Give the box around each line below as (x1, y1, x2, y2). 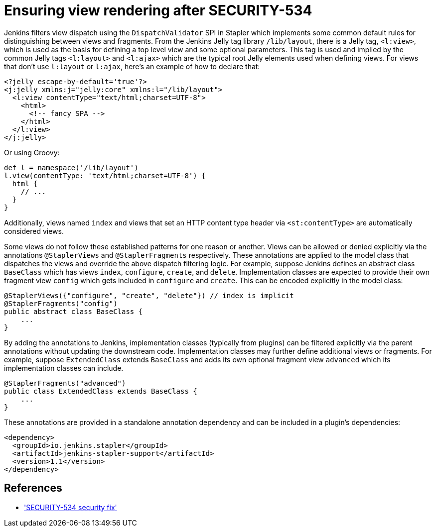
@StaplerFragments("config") (4, 299, 118, 308)
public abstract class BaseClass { (4, 307, 143, 316)
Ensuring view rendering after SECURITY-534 (4, 2, 312, 19)
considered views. (4, 226, 64, 235)
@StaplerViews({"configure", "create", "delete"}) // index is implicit (4, 291, 294, 300)
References (4, 482, 62, 495)
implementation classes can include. (4, 363, 124, 372)
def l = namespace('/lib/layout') (4, 163, 139, 172)
